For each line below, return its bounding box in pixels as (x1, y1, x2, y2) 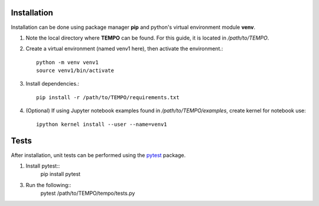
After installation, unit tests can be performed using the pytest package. (11, 151, 186, 159)
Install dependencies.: (25, 80, 80, 87)
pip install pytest (40, 171, 81, 178)
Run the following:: (25, 181, 71, 188)
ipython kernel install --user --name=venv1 (36, 121, 168, 127)
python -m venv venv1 (36, 59, 99, 66)
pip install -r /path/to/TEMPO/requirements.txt (36, 94, 180, 100)
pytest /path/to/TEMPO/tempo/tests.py (40, 189, 135, 197)
